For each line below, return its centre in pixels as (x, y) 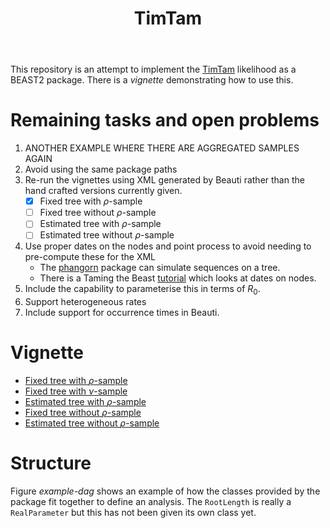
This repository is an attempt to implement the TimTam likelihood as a (153, 69)
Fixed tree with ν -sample (76, 391)
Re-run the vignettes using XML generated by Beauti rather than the (164, 180)
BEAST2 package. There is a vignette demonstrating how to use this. (152, 80)
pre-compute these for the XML (90, 257)
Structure (51, 463)
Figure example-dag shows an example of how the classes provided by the (165, 491)
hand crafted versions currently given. (103, 191)
